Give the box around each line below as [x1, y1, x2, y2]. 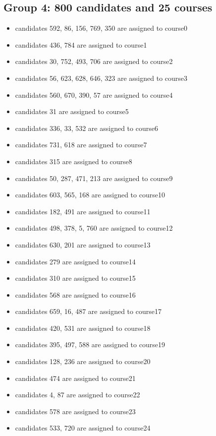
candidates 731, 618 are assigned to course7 [15, 139, 147, 150]
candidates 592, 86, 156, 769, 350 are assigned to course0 [15, 23, 188, 33]
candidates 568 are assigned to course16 [15, 289, 136, 300]
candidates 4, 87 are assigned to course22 [15, 389, 140, 400]
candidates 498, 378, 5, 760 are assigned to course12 [15, 223, 173, 233]
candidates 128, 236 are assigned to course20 [15, 356, 151, 367]
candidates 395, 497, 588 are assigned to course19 [15, 339, 165, 350]
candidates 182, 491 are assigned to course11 [15, 206, 151, 216]
